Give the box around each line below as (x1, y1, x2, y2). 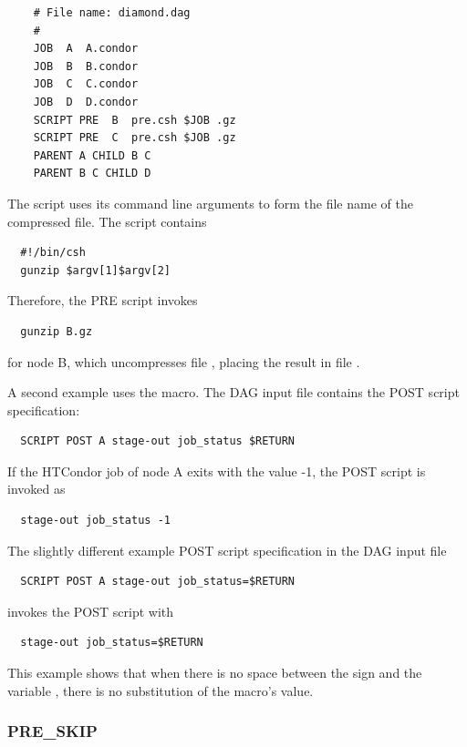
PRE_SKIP (7, 720, 98, 742)
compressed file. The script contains (7, 211, 207, 230)
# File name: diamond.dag (33, 6, 191, 19)
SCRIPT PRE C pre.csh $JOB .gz (33, 131, 236, 145)
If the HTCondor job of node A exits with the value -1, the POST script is (7, 461, 426, 480)
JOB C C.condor (33, 77, 139, 91)
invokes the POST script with (7, 601, 173, 620)
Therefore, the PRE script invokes (7, 291, 198, 310)
